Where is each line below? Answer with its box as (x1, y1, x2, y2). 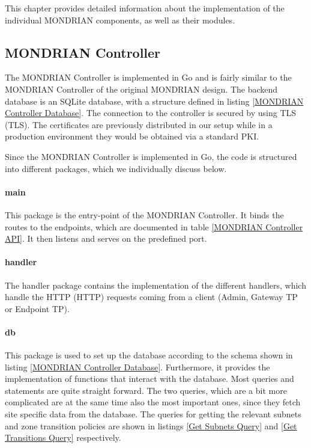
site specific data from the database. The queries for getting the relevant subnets (5, 408, 301, 420)
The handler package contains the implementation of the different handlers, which (5, 278, 306, 291)
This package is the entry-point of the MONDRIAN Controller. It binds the (5, 208, 284, 221)
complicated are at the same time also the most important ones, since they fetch (5, 396, 301, 408)
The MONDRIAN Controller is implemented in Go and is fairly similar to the (5, 71, 292, 84)
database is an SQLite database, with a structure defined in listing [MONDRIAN (5, 94, 304, 107)
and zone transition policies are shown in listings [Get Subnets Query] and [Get (5, 419, 297, 432)
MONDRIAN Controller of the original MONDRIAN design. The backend (5, 82, 278, 95)
